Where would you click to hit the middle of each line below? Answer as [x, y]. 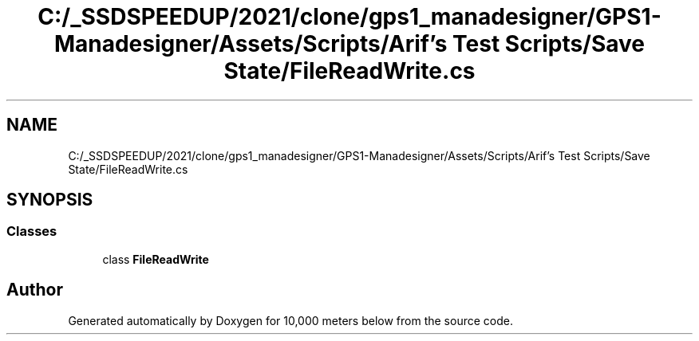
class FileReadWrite [156, 259]
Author [35, 290]
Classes [32, 231]
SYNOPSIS [50, 200]
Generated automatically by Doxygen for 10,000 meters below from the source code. [290, 320]
